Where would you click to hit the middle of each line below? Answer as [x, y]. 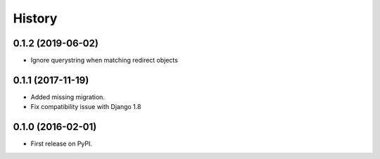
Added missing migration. [68, 97]
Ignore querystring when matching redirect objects [104, 61]
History [35, 18]
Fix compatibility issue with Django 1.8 [86, 107]
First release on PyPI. [62, 144]
